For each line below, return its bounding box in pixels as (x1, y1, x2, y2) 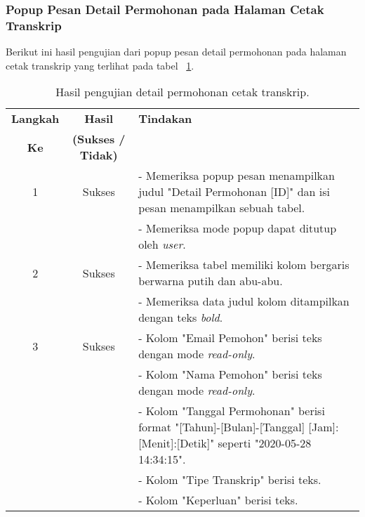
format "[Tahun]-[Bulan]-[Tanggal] (138, 419, 305, 436)
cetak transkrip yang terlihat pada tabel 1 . (6, 58, 194, 72)
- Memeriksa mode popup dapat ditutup (138, 220, 337, 237)
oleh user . (138, 236, 186, 253)
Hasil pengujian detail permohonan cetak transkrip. (55, 84, 310, 100)
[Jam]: (308, 419, 339, 436)
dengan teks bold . (138, 309, 223, 326)
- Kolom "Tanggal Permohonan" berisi (138, 403, 325, 419)
